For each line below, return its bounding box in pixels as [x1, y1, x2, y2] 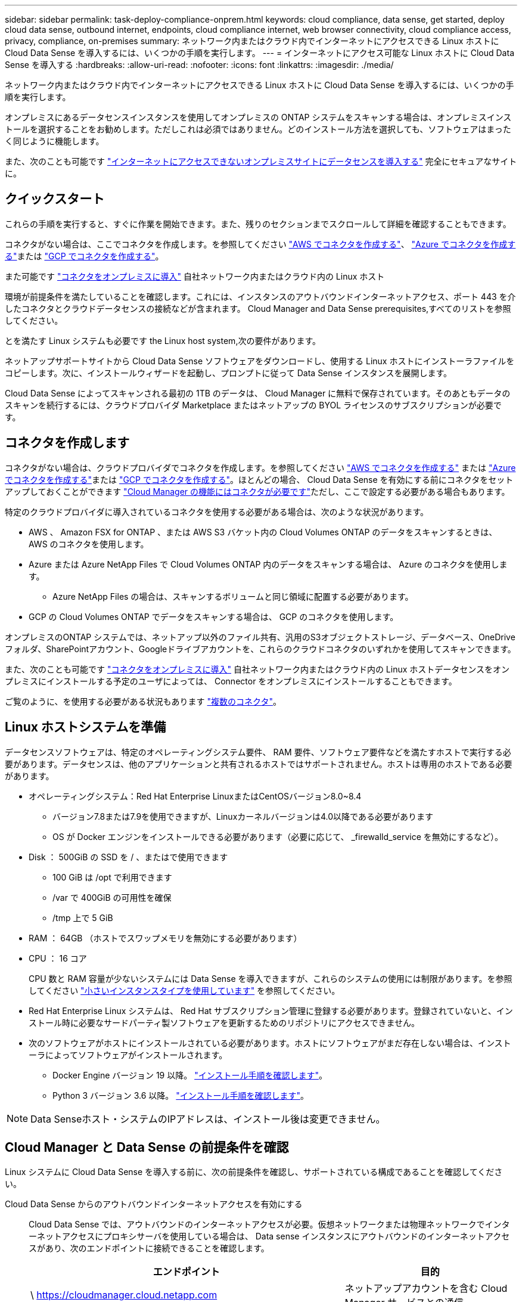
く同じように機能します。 [5, 136, 104, 146]
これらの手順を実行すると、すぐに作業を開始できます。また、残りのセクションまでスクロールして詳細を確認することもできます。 [5, 218, 511, 229]
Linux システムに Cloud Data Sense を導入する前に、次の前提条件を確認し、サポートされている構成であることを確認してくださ [5, 1167, 503, 1177]
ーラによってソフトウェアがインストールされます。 [29, 1049, 228, 1060]
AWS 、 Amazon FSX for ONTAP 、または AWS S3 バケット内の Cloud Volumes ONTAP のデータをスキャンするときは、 [29, 526, 498, 537]
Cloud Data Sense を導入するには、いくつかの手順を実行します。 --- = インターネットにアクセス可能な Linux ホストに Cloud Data [5, 48, 514, 58]
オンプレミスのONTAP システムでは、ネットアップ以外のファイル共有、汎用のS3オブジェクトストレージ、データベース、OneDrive [5, 631, 515, 642]
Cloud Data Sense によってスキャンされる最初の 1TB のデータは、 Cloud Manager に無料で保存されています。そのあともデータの [5, 387, 511, 398]
